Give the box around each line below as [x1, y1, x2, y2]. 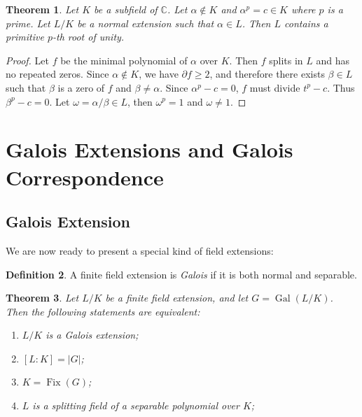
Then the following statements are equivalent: [6, 304, 200, 318]
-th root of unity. [53, 29, 125, 44]
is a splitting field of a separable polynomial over [32, 398, 239, 413]
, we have [139, 66, 179, 81]
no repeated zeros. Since [6, 66, 109, 81]
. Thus [327, 80, 355, 94]
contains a [284, 15, 328, 30]
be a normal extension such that [77, 15, 214, 30]
